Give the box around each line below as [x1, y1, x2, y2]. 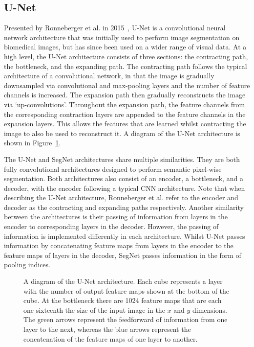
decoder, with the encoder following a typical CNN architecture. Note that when [4, 183, 245, 193]
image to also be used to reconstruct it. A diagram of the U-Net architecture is [4, 128, 240, 138]
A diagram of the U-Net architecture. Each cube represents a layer [23, 276, 223, 286]
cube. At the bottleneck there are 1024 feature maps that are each [23, 295, 222, 305]
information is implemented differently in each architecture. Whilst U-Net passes [4, 231, 245, 241]
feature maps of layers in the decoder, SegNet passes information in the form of [4, 250, 241, 260]
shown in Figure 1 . [4, 138, 61, 148]
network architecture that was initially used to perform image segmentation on [4, 32, 240, 42]
